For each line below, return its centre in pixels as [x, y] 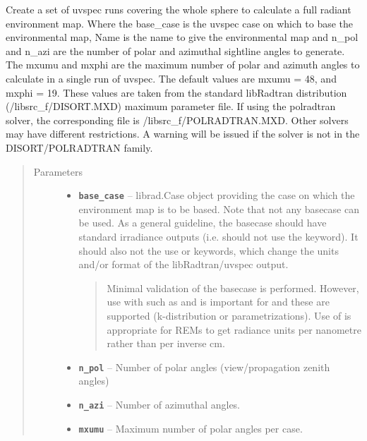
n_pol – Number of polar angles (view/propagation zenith [204, 367]
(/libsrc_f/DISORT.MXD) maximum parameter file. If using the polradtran [171, 106]
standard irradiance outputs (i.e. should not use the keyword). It [218, 236]
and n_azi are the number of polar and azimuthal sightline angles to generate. [175, 50]
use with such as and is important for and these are [218, 302]
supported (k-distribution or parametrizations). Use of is [229, 315]
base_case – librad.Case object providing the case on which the [217, 195]
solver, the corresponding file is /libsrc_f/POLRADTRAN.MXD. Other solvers [177, 120]
